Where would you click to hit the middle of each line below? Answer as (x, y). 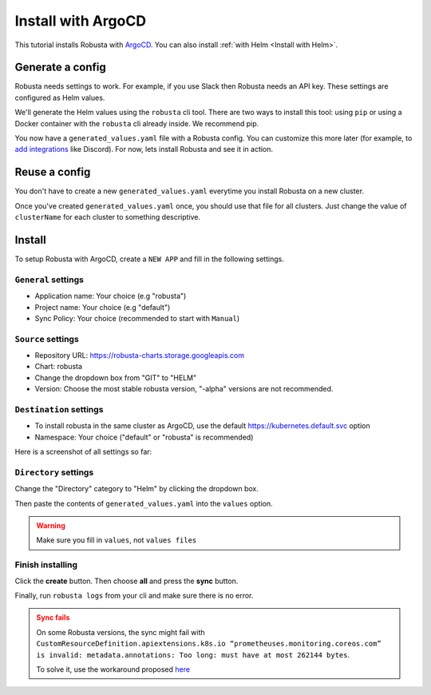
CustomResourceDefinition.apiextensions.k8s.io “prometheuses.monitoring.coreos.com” (209, 644)
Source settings (47, 339)
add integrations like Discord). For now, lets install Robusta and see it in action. (144, 149)
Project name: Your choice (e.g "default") (103, 307)
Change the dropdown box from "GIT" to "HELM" (116, 377)
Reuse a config (53, 172)
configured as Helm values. (60, 97)
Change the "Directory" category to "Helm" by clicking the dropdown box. (136, 489)
